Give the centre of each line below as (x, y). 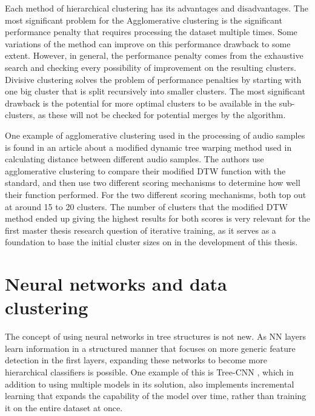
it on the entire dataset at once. (64, 407)
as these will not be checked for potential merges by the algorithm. (162, 115)
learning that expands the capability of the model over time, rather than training (156, 396)
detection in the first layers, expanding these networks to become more (136, 360)
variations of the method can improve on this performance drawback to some (148, 43)
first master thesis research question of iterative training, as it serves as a (141, 230)
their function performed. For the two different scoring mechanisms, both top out (156, 194)
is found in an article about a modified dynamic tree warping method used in (148, 147)
